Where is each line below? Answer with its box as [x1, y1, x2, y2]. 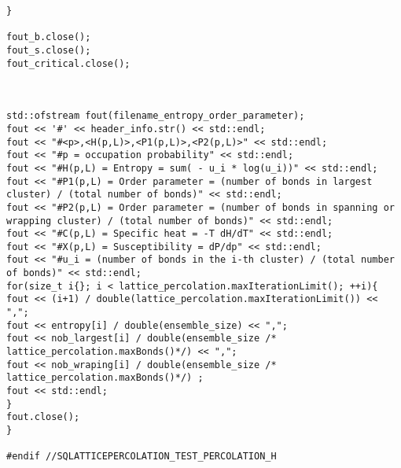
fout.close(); [6, 411, 80, 423]
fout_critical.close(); [6, 57, 131, 69]
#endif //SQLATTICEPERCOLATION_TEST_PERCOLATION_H [6, 451, 277, 462]
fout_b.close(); [6, 31, 91, 43]
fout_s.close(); [6, 44, 91, 56]
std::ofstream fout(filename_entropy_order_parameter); [6, 110, 305, 122]
